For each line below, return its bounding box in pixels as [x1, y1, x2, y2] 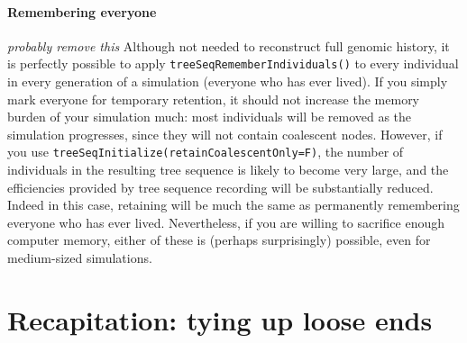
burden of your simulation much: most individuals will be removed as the [7, 107, 412, 126]
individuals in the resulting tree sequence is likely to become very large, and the [7, 160, 449, 179]
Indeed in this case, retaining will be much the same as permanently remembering [7, 195, 460, 214]
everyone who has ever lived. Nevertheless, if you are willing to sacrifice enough [7, 212, 445, 231]
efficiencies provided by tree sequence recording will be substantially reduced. [7, 177, 434, 196]
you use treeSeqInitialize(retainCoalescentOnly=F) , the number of [7, 142, 404, 161]
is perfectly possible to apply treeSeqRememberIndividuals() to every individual [7, 54, 459, 73]
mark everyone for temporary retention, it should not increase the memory [7, 89, 420, 108]
